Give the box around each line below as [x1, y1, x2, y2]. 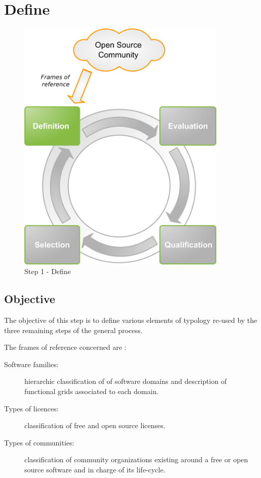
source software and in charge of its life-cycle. [24, 464, 166, 474]
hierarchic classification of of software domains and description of [24, 376, 227, 386]
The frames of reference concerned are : [4, 342, 126, 352]
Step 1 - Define [24, 266, 71, 277]
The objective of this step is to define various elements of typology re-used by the [4, 314, 257, 325]
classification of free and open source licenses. [24, 420, 166, 431]
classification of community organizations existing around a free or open [24, 454, 248, 465]
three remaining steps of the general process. [4, 324, 143, 335]
